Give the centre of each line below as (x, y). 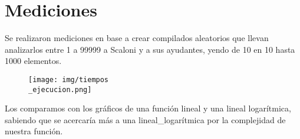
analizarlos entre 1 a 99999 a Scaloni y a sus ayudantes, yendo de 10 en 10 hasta (150, 49)
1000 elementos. (33, 61)
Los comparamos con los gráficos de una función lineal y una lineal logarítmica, (148, 108)
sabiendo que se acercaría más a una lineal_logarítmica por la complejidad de (145, 119)
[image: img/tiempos (69, 79)
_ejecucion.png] (60, 89)
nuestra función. (34, 131)
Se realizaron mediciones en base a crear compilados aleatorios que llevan (137, 38)
